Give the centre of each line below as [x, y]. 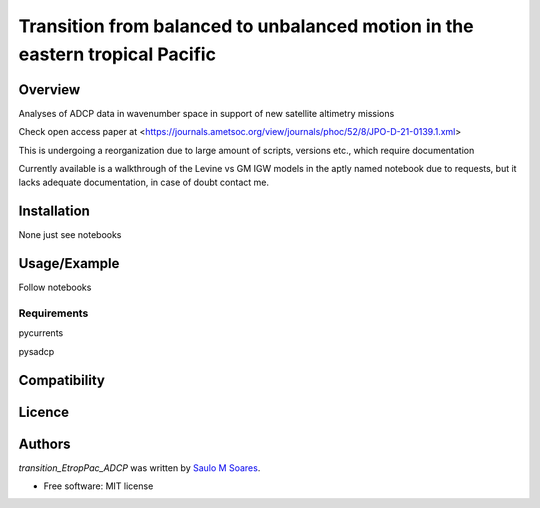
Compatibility [61, 380]
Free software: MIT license [98, 486]
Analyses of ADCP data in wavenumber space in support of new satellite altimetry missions [206, 113]
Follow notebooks [55, 287]
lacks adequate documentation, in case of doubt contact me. [144, 182]
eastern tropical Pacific [117, 54]
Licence [44, 411]
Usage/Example [69, 263]
